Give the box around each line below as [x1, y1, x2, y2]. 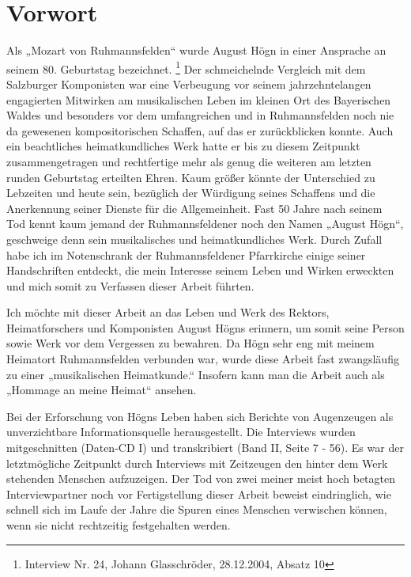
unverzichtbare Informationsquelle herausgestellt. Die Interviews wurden [6, 423, 356, 440]
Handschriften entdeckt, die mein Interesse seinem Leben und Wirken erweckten [6, 262, 394, 279]
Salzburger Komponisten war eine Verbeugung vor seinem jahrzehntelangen [6, 75, 371, 92]
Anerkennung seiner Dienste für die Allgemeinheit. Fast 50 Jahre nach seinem [6, 199, 383, 216]
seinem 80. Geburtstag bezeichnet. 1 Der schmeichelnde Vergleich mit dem [6, 58, 366, 77]
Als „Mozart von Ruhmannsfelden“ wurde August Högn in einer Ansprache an [6, 42, 386, 59]
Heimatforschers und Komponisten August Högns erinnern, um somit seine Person [6, 319, 405, 336]
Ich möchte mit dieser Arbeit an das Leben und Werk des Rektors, [6, 304, 330, 321]
